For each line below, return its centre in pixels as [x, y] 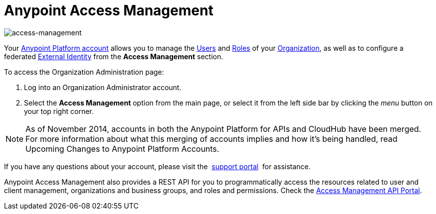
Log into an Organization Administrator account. [103, 87]
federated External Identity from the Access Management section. [114, 56]
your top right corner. [59, 111]
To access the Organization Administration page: [84, 72]
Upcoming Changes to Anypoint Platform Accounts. [122, 149]
